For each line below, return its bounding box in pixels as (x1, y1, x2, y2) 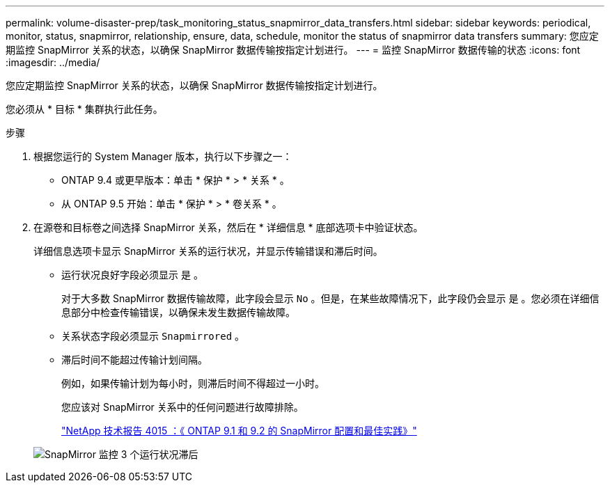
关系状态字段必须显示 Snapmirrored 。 (61, 330, 245, 342)
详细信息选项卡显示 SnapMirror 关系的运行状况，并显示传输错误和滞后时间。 (33, 245, 383, 257)
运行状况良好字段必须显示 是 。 (61, 269, 203, 281)
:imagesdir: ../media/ (6, 56, 100, 68)
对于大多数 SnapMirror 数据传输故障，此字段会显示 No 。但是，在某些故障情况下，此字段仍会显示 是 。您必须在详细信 (61, 292, 600, 304)
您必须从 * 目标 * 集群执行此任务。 (6, 103, 163, 115)
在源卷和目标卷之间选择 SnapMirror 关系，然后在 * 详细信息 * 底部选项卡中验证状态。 (33, 221, 423, 233)
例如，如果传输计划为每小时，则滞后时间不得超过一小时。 (61, 377, 324, 389)
